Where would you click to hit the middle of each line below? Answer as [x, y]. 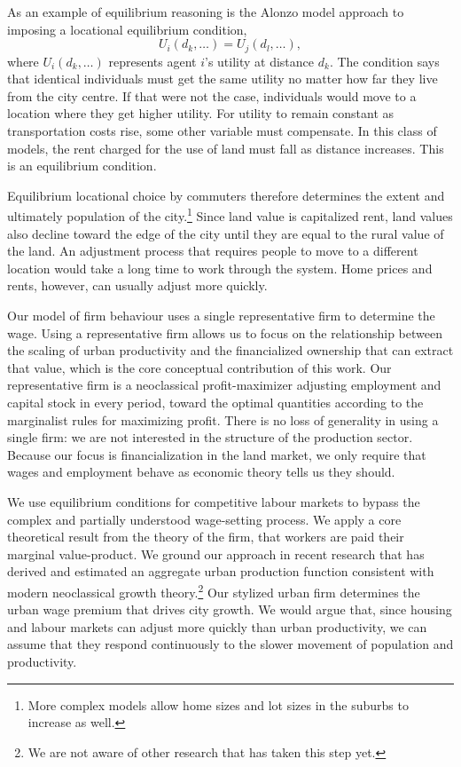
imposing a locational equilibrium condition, [127, 29]
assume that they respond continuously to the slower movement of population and [230, 644]
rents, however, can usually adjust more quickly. [137, 285]
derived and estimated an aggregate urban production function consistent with [221, 571]
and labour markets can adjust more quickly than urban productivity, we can [217, 626]
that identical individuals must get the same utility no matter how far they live [223, 79]
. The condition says [384, 61]
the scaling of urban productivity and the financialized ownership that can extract [230, 350]
